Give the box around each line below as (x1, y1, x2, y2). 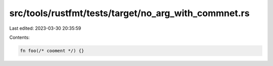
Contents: (9, 34, 30, 40)
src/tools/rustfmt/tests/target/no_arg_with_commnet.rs (9, 8, 250, 19)
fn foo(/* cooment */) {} (20, 48, 84, 53)
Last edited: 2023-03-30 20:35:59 (9, 25, 81, 31)
